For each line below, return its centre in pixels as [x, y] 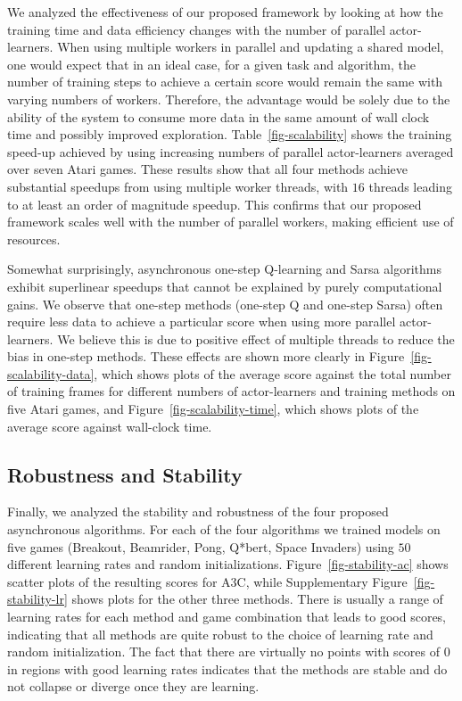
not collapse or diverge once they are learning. [133, 686]
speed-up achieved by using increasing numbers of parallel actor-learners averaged [231, 151]
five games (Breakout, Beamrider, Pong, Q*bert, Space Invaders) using [201, 546]
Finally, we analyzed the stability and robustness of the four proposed [198, 511]
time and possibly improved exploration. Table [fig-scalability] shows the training [230, 134]
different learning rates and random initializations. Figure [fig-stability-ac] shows [228, 564]
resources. [34, 239]
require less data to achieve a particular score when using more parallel [202, 322]
